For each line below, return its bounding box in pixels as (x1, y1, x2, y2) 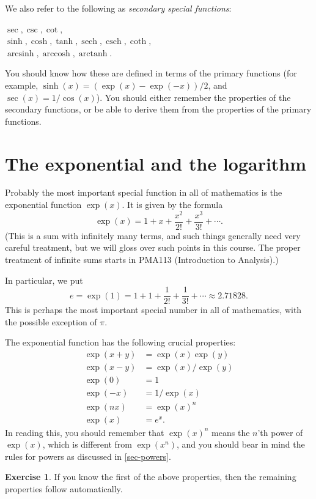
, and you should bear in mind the (177, 438, 305, 451)
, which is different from (42, 438, 133, 451)
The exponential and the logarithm (5, 150, 307, 176)
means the (211, 426, 250, 438)
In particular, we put (5, 273, 83, 286)
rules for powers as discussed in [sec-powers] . (5, 449, 171, 462)
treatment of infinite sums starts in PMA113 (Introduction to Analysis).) (5, 253, 279, 265)
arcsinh (7, 49, 34, 58)
